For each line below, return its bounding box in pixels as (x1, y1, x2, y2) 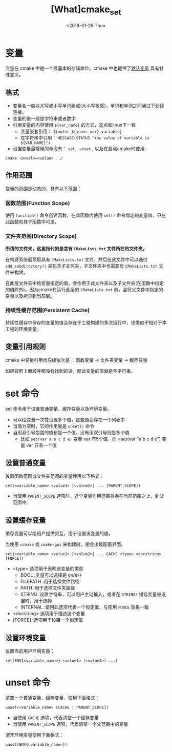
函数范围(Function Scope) (5, 199, 70, 207)
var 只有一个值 (26, 442, 57, 448)
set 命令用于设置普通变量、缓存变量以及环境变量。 (5, 405, 112, 412)
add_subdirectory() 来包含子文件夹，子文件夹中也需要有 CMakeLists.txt (5, 262, 158, 269)
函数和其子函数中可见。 (9, 219, 59, 225)
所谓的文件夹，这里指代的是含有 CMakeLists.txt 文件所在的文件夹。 (5, 245, 147, 252)
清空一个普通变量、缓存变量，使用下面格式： (5, 695, 100, 701)
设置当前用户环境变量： (5, 647, 55, 654)
